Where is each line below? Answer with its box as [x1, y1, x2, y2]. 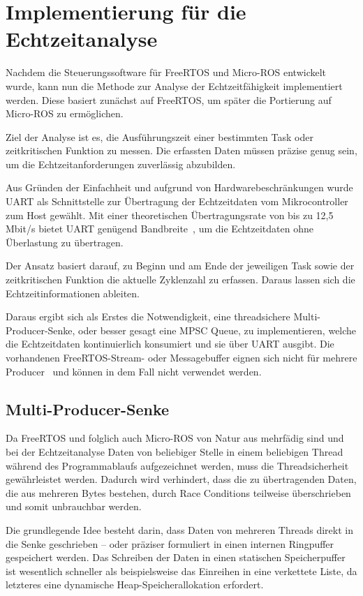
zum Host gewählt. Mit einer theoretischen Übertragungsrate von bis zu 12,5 [6, 207, 334, 222]
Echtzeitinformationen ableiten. [6, 285, 140, 300]
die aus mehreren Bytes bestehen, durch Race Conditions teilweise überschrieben [6, 485, 351, 500]
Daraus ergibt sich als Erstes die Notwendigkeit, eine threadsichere [6, 309, 290, 324]
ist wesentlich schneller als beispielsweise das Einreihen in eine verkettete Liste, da [6, 563, 357, 578]
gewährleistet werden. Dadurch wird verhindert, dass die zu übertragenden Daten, [6, 472, 357, 486]
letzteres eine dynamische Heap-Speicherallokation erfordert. [6, 577, 264, 592]
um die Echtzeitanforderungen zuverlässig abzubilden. [6, 156, 236, 171]
